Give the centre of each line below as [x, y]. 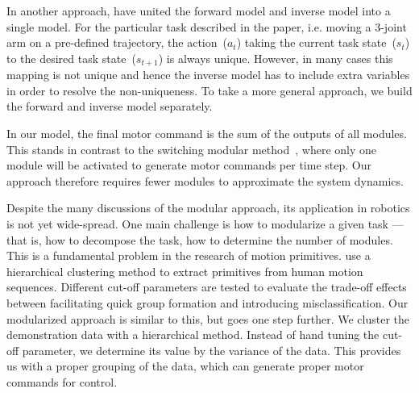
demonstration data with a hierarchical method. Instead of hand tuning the [193, 334]
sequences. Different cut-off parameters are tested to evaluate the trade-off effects [207, 287]
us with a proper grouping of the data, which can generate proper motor [185, 366]
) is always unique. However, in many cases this [276, 58]
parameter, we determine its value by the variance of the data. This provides [212, 350]
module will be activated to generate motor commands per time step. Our [189, 165]
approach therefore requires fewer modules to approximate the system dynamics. [205, 180]
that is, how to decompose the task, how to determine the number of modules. [200, 239]
